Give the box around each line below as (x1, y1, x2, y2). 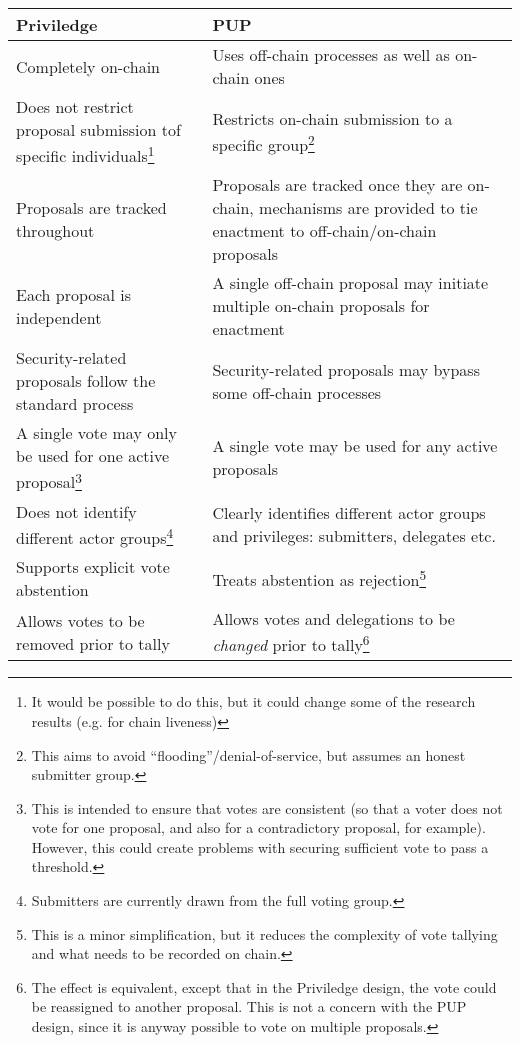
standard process (16, 392, 134, 416)
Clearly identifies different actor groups (212, 501, 486, 525)
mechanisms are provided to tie (259, 196, 478, 220)
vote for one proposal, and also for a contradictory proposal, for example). (31, 817, 486, 838)
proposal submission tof (16, 118, 181, 141)
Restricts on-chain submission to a (212, 106, 453, 130)
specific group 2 (212, 129, 315, 156)
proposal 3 (16, 467, 82, 494)
